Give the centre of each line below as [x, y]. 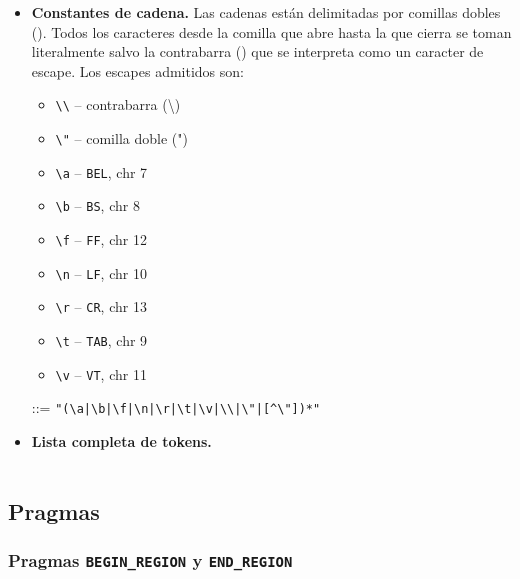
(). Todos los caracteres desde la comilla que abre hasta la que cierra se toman [271, 31]
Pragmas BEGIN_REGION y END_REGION [150, 560]
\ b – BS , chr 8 [97, 205]
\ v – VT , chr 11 [101, 373]
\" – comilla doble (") [121, 138]
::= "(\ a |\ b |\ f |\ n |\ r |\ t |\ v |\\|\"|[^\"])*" [176, 407]
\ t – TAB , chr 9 [101, 339]
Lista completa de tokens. [121, 440]
